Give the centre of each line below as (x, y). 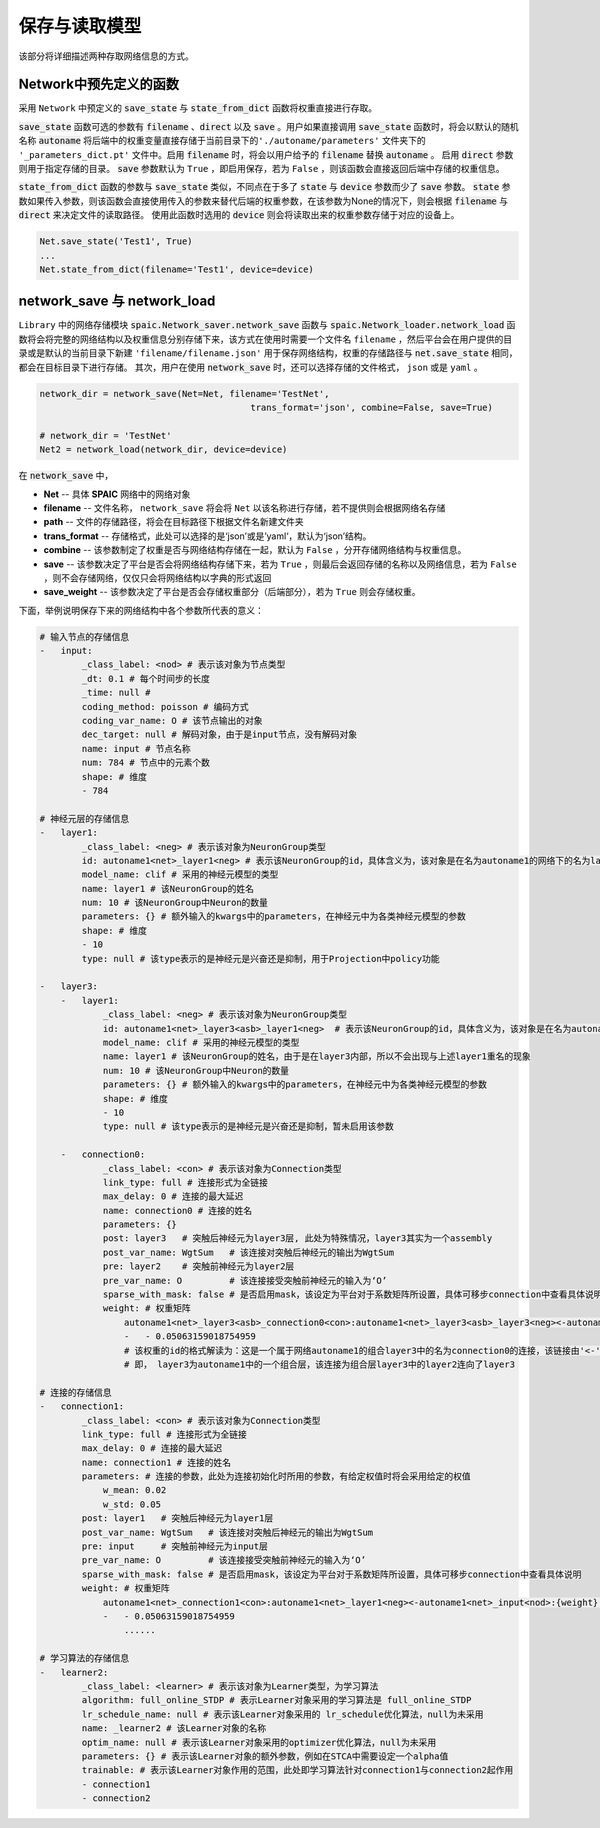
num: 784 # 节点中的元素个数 (145, 763)
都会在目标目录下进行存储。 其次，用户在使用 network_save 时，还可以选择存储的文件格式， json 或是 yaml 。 (251, 367)
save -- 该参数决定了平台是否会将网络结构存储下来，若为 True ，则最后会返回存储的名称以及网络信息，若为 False (280, 564)
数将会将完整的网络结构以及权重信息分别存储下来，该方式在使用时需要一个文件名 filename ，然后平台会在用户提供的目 (265, 339)
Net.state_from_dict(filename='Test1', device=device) (176, 269)
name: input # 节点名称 (136, 748)
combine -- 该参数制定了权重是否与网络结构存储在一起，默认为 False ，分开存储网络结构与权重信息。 (255, 550)
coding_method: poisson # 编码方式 (165, 706)
